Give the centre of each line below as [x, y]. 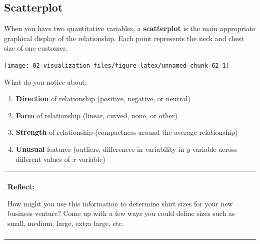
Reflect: [21, 187]
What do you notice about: [45, 81]
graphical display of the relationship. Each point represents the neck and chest [124, 38]
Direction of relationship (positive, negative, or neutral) [103, 98]
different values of [43, 159]
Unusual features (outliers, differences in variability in [100, 149]
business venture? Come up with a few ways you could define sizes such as [121, 213]
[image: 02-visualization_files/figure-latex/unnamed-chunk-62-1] [117, 65]
